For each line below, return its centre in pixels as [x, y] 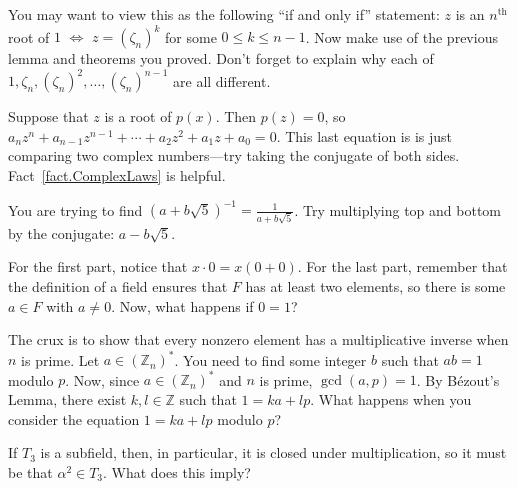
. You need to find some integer [270, 359]
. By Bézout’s [458, 379]
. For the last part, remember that [402, 266]
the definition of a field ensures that [118, 285]
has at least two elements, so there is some [375, 285]
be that [30, 471]
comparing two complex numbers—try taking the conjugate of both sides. [234, 155]
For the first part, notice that [98, 266]
